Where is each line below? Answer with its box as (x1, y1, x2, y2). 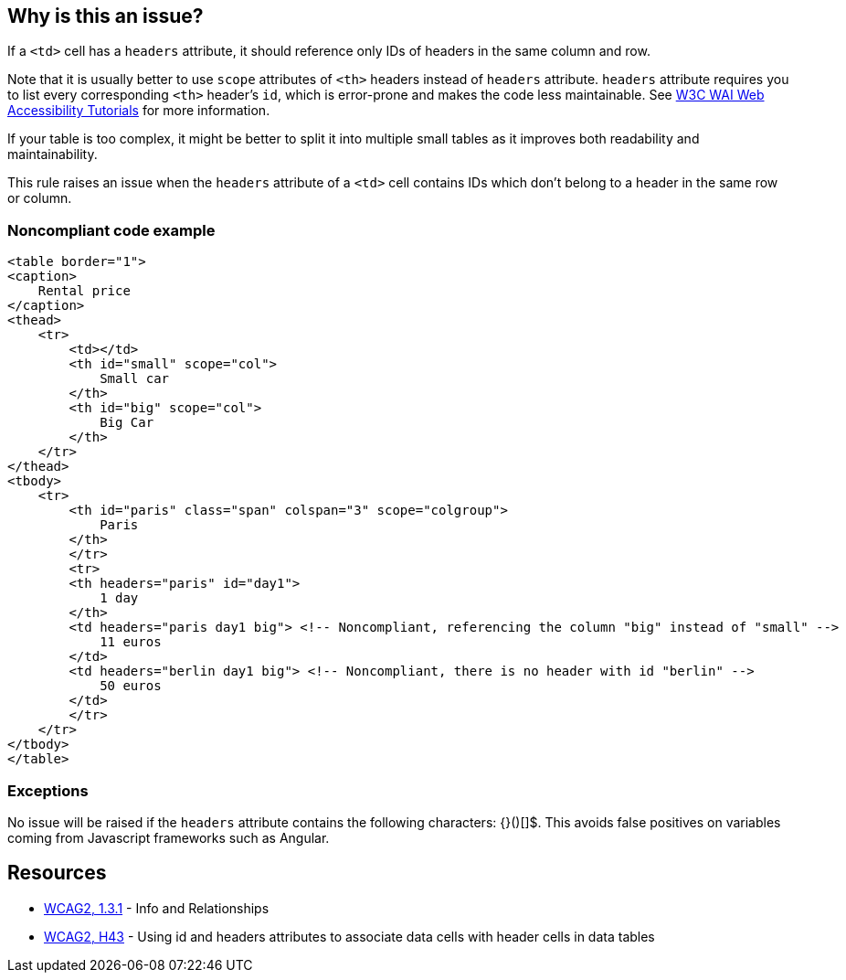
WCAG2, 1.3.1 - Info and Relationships (44, 900, 270, 916)
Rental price (37, 283, 131, 299)
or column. (7, 190, 72, 207)
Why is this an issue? (7, 5, 204, 27)
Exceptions (7, 781, 89, 800)
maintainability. (7, 146, 98, 163)
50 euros (100, 678, 162, 694)
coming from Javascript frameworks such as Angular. (7, 829, 330, 846)
